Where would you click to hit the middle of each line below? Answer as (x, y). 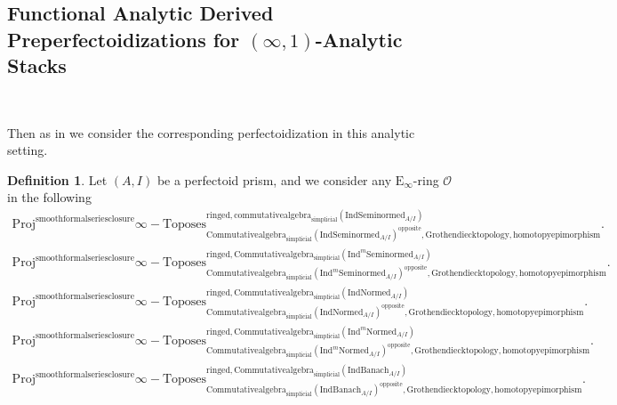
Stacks (37, 65)
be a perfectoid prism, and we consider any (274, 179)
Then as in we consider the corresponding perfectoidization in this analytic (211, 132)
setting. (28, 150)
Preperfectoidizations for (124, 39)
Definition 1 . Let (57, 179)
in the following (49, 197)
